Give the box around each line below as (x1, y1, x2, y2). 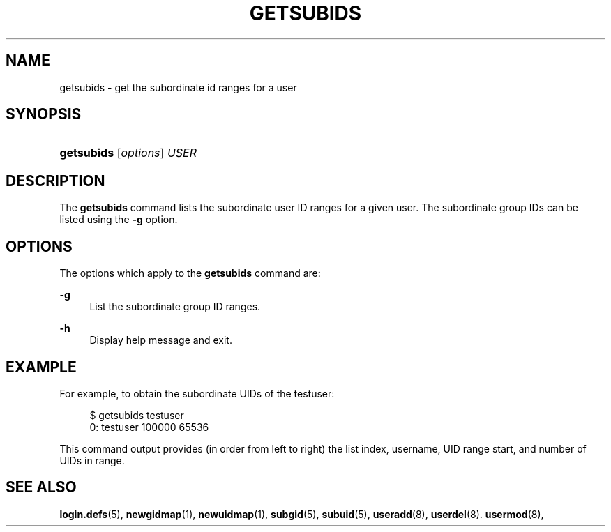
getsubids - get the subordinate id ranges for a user (59, 81, 297, 93)
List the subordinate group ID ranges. (89, 301, 261, 313)
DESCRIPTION (6, 172, 105, 190)
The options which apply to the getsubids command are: (59, 267, 321, 280)
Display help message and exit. (89, 334, 232, 347)
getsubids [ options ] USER (59, 146, 197, 160)
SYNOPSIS (6, 105, 82, 123)
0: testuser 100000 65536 (89, 420, 209, 433)
